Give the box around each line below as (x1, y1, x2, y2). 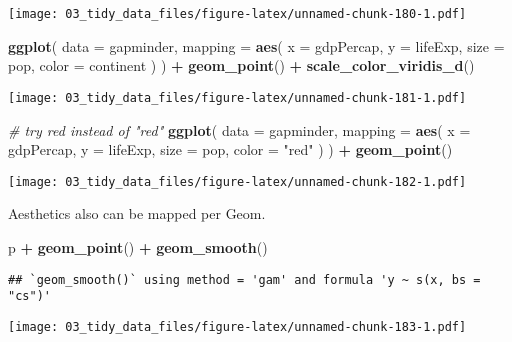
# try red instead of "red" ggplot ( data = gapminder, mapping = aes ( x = (8, 119, 471, 140)
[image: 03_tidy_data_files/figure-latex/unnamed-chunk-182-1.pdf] (8, 174, 467, 189)
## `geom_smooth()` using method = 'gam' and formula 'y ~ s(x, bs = (8, 272, 481, 287)
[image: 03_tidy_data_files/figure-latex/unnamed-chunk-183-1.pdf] (8, 319, 467, 334)
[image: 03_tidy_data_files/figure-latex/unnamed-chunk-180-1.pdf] (8, 7, 467, 21)
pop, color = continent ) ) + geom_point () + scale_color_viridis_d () (8, 55, 475, 76)
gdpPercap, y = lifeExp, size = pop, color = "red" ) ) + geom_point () (8, 139, 453, 160)
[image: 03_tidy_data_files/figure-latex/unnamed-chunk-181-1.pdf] (8, 90, 467, 105)
